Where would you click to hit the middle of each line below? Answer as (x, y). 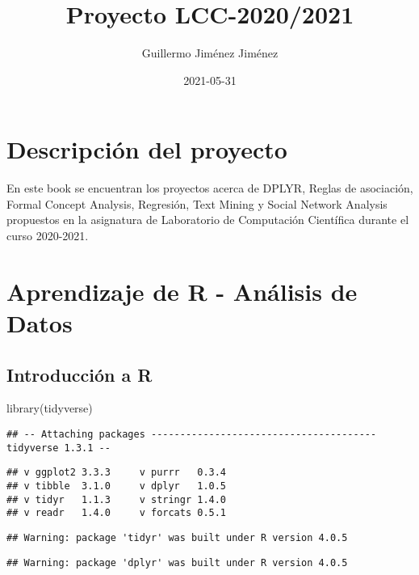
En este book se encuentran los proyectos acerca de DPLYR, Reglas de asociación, (210, 188)
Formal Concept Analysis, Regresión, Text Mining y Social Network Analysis (197, 203)
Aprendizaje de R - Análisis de (182, 291)
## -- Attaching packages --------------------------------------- (192, 434)
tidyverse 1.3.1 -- (59, 448)
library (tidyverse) (50, 408)
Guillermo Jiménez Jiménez (210, 53)
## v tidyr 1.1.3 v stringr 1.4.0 (117, 499)
